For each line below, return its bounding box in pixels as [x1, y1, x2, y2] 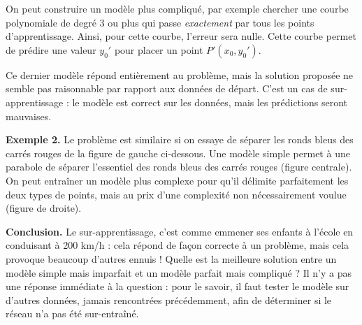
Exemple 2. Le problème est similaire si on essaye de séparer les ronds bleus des [6, 132, 354, 147]
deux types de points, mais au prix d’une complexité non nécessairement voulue [6, 187, 347, 201]
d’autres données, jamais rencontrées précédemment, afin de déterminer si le [6, 292, 332, 307]
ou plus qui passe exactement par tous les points [108, 15, 314, 29]
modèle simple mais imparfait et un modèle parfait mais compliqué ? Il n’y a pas [6, 265, 352, 280]
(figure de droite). [6, 201, 82, 215]
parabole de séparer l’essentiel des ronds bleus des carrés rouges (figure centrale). [6, 159, 352, 174]
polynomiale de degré [6, 15, 96, 29]
